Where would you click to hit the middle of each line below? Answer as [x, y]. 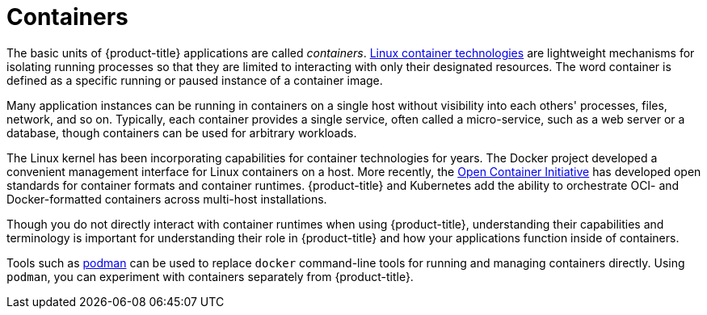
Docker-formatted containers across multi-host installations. [167, 199]
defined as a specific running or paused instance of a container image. [195, 80]
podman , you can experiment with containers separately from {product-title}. [210, 276]
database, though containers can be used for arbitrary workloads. [182, 132]
